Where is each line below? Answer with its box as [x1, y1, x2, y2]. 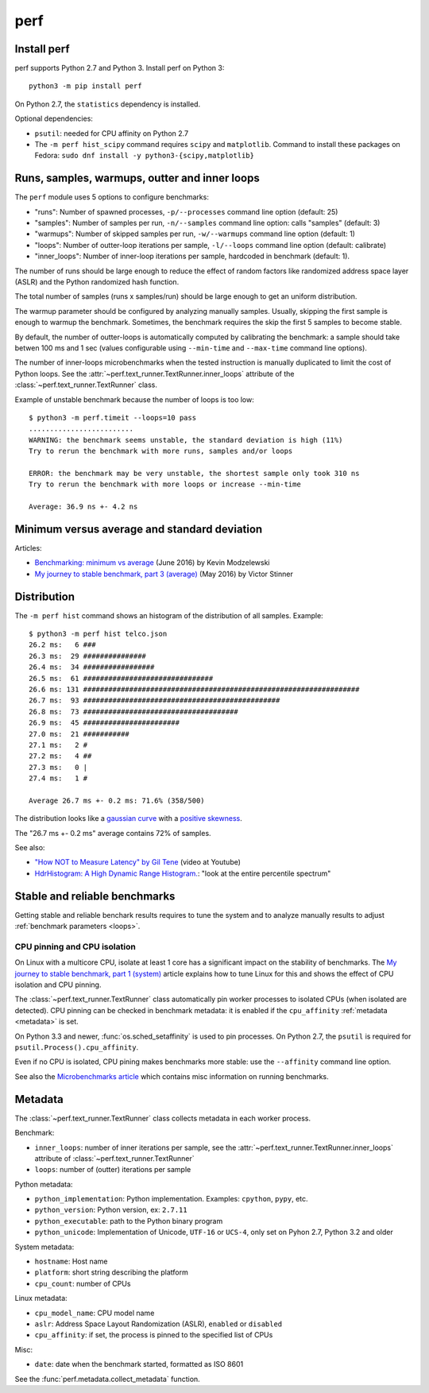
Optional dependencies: [14, 114, 93, 123]
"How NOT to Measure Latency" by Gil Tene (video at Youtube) [34, 857, 242, 867]
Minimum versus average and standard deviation [14, 522, 263, 536]
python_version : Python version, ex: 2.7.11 [34, 1205, 187, 1215]
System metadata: [14, 1242, 75, 1252]
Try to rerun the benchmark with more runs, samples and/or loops [29, 447, 293, 456]
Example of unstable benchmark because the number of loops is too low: [14, 394, 254, 404]
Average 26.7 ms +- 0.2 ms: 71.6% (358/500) [29, 795, 206, 805]
